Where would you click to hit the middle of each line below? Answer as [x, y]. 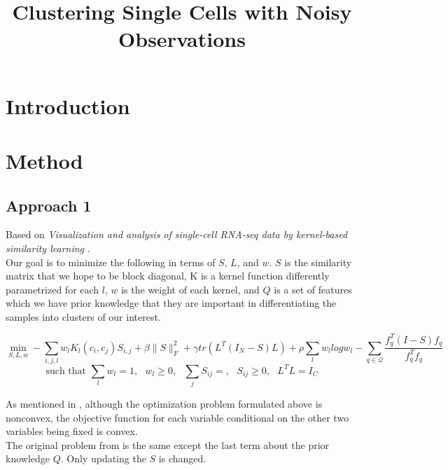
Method [44, 160]
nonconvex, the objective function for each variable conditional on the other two [177, 417]
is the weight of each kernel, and [190, 289]
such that [66, 371]
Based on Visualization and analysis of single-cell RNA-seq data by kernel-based [177, 234]
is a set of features [313, 289]
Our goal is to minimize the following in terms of [111, 262]
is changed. [182, 458]
